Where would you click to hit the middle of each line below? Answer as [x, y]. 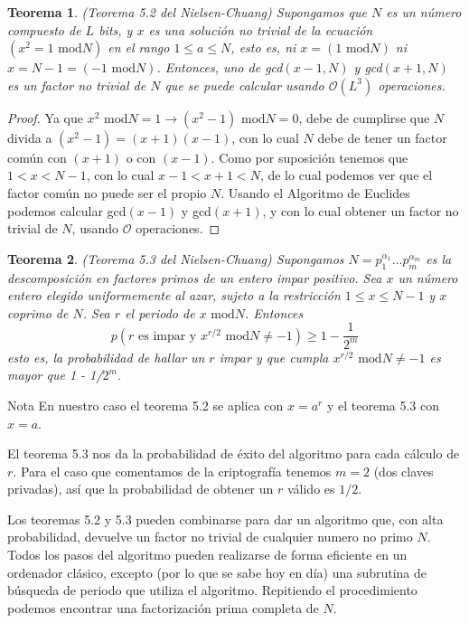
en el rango [139, 47]
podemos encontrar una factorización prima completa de [163, 607]
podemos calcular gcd [67, 210]
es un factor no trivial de [77, 85]
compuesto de [44, 29]
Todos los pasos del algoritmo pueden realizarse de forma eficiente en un [207, 555]
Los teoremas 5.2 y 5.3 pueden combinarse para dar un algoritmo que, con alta [225, 519]
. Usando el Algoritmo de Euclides [315, 192]
